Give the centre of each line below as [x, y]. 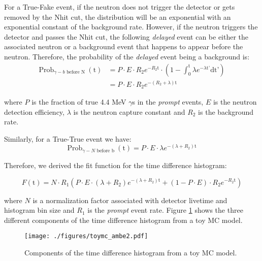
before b [106, 151]
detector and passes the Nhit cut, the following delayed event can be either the [126, 36]
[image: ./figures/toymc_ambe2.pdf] [86, 236]
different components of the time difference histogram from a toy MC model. [123, 220]
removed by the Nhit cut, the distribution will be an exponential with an [118, 17]
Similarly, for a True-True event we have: [68, 138]
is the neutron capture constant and [129, 111]
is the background [226, 111]
